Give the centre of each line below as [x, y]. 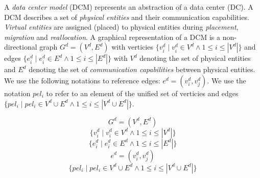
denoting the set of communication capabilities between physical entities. [142, 69]
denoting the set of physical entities [195, 58]
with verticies [132, 47]
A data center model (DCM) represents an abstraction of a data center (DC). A [129, 7]
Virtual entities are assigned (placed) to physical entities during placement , [121, 27]
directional [21, 47]
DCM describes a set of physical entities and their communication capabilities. [127, 17]
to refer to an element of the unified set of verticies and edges [142, 93]
